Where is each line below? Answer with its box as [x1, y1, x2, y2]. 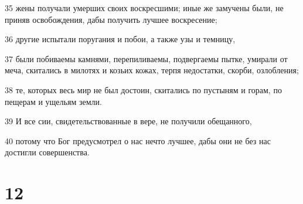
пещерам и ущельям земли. [5, 95, 102, 107]
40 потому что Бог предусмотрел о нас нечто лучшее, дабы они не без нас [5, 134, 271, 147]
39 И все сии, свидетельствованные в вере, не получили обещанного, [5, 115, 252, 127]
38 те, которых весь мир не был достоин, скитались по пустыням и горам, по [5, 83, 282, 96]
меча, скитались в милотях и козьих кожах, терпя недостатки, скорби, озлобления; [5, 64, 299, 76]
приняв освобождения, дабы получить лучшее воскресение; [5, 13, 217, 25]
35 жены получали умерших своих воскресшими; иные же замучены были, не [5, 2, 284, 13]
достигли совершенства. [5, 146, 90, 158]
